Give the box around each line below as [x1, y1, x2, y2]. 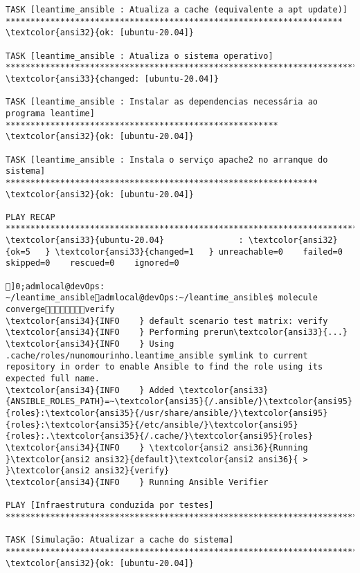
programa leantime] [6, 108, 95, 118]
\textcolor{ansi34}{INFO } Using [6, 339, 174, 349]
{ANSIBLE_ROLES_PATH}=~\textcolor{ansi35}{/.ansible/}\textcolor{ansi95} [6, 397, 353, 407]
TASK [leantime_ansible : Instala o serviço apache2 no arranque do [6, 154, 328, 165]
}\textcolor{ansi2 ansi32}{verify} [6, 466, 170, 476]
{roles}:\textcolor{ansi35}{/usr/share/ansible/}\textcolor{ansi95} [6, 408, 328, 418]
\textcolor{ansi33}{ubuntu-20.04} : [6, 235, 244, 246]
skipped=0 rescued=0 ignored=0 [6, 258, 179, 269]
